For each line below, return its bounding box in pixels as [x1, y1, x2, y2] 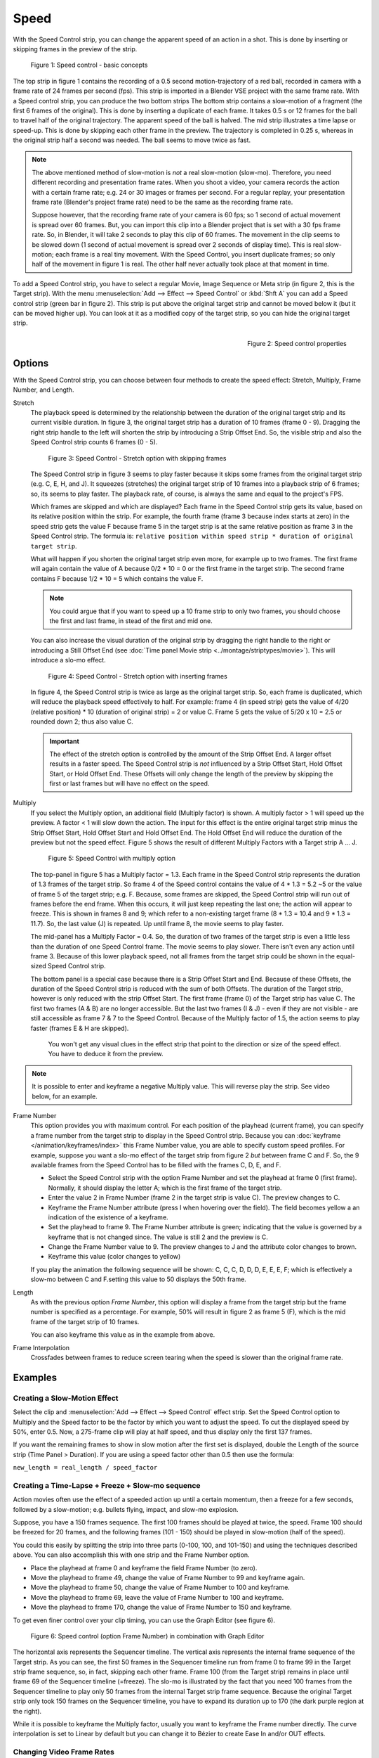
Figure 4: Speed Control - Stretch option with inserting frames [48, 672, 227, 680]
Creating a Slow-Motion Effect [13, 1393, 119, 1403]
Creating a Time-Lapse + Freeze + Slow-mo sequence [13, 1480, 201, 1490]
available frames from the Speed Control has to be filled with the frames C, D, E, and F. [30, 1160, 281, 1169]
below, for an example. [32, 1092, 98, 1101]
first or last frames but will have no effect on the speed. [49, 779, 210, 788]
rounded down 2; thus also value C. [30, 717, 133, 726]
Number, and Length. [13, 385, 74, 394]
